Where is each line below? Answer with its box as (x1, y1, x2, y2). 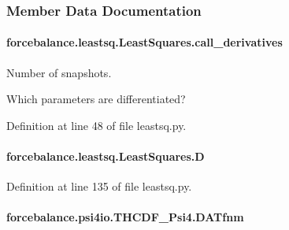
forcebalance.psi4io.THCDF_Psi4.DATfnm (6, 209, 244, 225)
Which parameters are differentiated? (6, 91, 186, 107)
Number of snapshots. (6, 64, 112, 80)
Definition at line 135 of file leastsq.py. (6, 178, 192, 195)
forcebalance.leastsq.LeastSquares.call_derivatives (6, 34, 283, 50)
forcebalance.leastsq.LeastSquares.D (6, 148, 205, 165)
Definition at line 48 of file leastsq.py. (6, 117, 187, 133)
